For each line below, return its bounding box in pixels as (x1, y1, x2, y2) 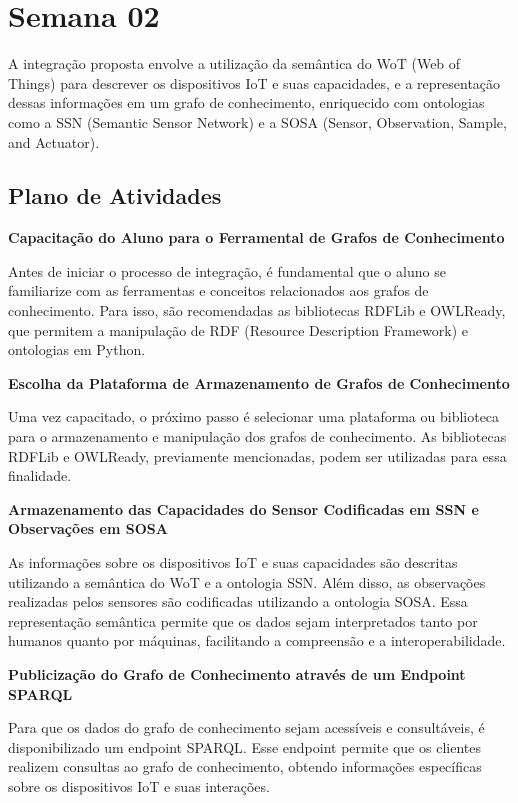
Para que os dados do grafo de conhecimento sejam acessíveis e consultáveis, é (8, 717, 485, 738)
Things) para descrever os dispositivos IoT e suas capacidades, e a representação (8, 72, 501, 93)
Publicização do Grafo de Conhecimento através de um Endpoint (8, 663, 466, 684)
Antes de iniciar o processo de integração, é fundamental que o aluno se (8, 260, 446, 281)
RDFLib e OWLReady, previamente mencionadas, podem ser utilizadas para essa (8, 445, 507, 466)
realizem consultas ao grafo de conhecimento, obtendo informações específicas (8, 756, 482, 777)
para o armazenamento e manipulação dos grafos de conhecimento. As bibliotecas (8, 426, 507, 447)
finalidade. (8, 465, 72, 486)
